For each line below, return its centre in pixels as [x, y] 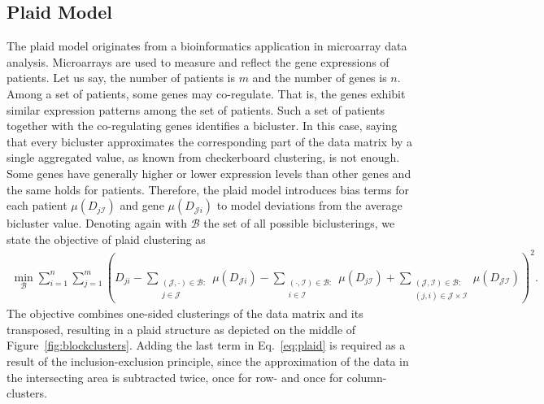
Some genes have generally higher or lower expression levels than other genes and [209, 173]
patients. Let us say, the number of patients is [121, 78]
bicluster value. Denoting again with [97, 223]
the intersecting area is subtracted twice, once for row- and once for [175, 377]
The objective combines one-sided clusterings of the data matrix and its [185, 313]
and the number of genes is [320, 78]
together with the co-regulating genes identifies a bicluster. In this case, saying [202, 126]
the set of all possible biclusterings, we [299, 223]
